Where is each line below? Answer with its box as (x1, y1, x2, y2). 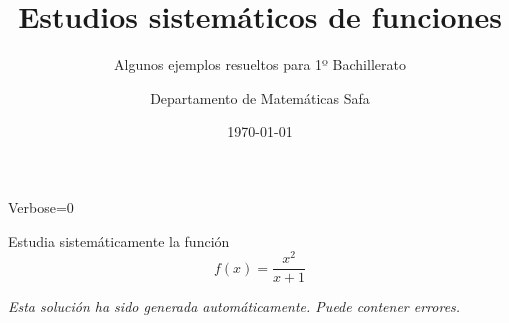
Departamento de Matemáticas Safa (150, 87, 370, 108)
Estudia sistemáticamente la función (8, 230, 230, 251)
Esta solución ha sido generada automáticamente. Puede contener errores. (8, 296, 461, 317)
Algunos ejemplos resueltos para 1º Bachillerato (114, 54, 406, 75)
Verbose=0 (8, 196, 74, 217)
